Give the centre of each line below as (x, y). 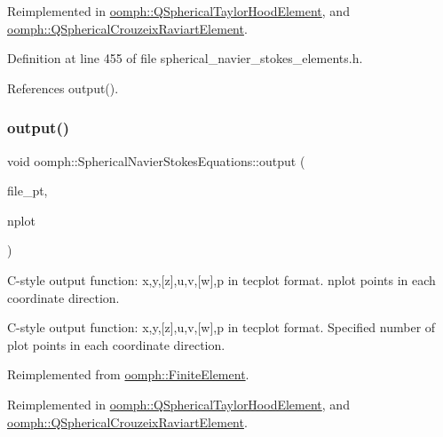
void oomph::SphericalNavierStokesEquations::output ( (156, 160)
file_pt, (28, 191)
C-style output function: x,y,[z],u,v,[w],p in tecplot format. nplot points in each (221, 279)
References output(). (63, 87)
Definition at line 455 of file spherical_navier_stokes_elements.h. (185, 58)
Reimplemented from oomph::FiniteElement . (128, 374)
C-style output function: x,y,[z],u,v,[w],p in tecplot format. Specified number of (221, 327)
